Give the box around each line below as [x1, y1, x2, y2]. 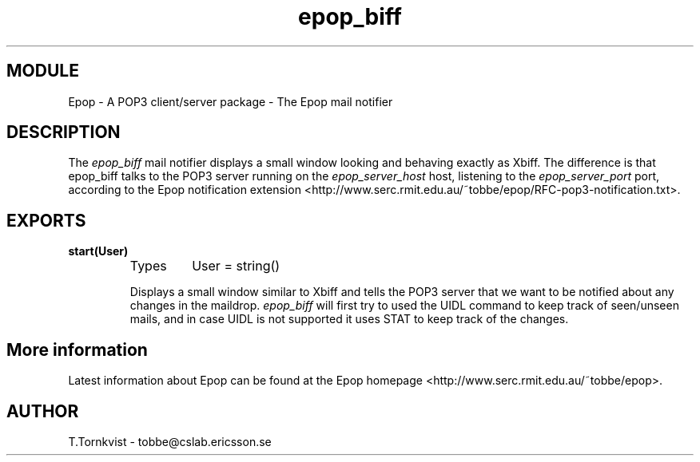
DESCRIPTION [6, 122, 121, 143]
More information [6, 339, 148, 360]
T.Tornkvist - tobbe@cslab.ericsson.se [68, 434, 272, 448]
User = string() [192, 258, 280, 274]
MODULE [6, 61, 79, 81]
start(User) [68, 244, 129, 259]
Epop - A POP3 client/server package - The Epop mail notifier [68, 94, 393, 109]
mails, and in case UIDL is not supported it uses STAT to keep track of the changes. [129, 312, 569, 326]
